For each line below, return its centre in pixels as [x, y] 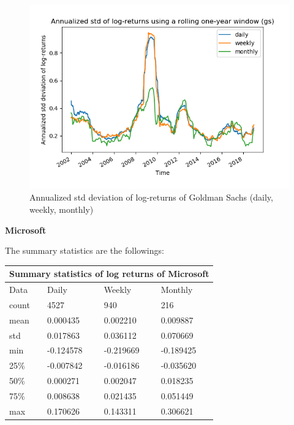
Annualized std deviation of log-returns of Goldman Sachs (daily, [151, 197]
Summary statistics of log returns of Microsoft [109, 274]
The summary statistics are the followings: [85, 250]
